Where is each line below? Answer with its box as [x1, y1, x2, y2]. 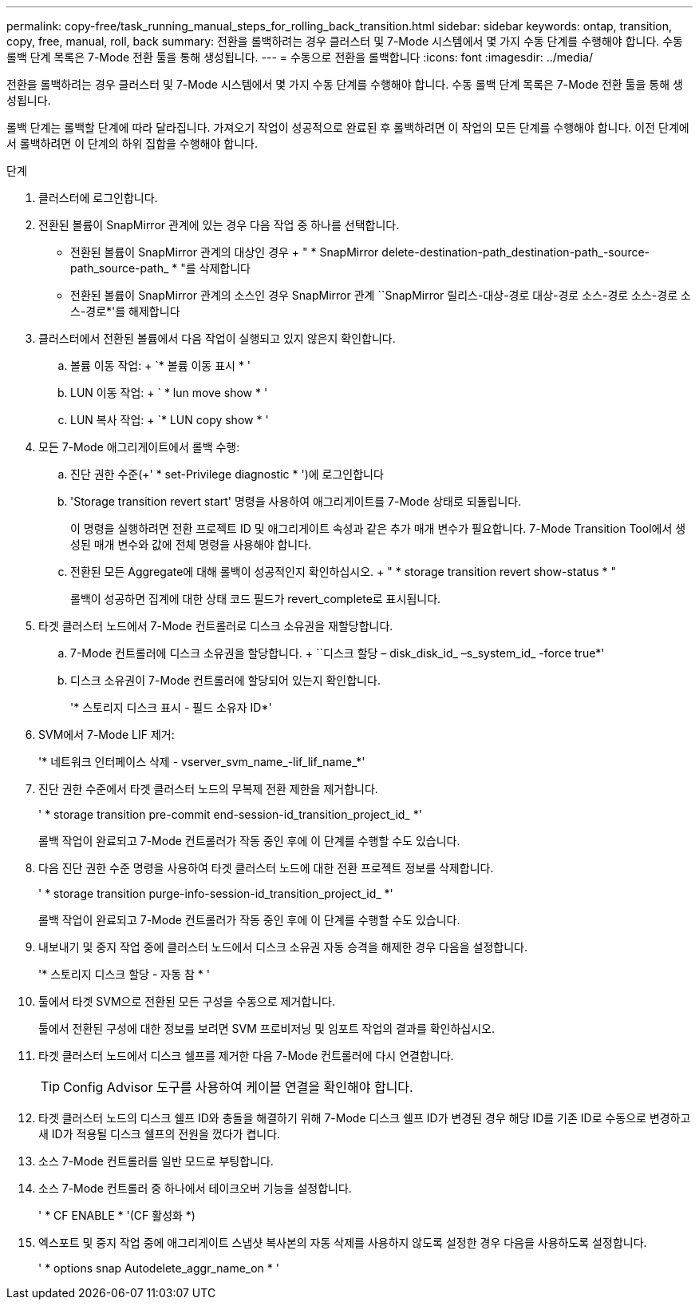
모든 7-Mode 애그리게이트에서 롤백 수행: [38, 440, 240, 454]
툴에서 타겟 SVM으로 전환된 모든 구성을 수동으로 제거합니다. [38, 994, 336, 1008]
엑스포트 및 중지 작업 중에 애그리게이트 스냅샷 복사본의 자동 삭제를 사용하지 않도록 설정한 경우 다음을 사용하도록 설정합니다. [38, 1236, 647, 1249]
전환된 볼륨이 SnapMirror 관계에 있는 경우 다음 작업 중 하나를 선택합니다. [38, 218, 400, 232]
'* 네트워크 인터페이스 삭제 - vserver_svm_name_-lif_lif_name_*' [38, 755, 365, 768]
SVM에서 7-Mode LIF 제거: [38, 728, 175, 741]
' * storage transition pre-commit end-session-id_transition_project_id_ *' [38, 808, 422, 821]
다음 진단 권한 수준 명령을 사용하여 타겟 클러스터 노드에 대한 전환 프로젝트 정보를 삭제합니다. [38, 861, 494, 875]
